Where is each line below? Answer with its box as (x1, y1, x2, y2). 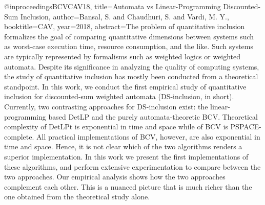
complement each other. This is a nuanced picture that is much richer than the (4, 181, 252, 192)
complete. (4, 131, 34, 142)
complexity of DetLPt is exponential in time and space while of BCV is (4, 121, 228, 132)
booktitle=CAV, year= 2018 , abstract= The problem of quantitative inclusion (4, 21, 245, 32)
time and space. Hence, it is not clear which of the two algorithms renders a (4, 141, 242, 152)
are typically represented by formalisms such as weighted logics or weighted (4, 51, 241, 61)
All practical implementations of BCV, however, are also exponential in (36, 131, 260, 142)
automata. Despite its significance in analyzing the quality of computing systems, (4, 61, 259, 72)
